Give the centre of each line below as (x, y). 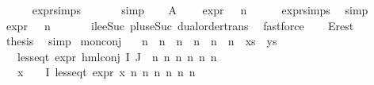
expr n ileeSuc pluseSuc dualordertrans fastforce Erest (180, 25)
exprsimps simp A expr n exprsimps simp (200, 10)
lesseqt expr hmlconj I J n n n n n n (117, 56)
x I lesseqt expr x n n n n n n (106, 72)
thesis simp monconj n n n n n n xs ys (141, 41)
